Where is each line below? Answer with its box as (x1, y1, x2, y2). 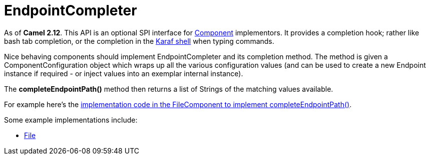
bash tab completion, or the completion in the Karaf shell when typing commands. (4, 36, 274, 45)
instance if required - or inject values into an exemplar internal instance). (4, 69, 243, 78)
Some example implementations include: (4, 115, 138, 124)
